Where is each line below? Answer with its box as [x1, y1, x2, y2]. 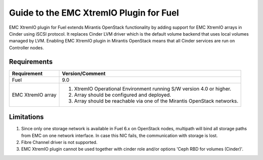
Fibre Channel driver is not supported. [21, 139, 97, 145]
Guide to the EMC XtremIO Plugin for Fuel [9, 7, 179, 18]
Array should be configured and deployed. [74, 91, 171, 98]
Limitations [9, 113, 44, 121]
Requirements [9, 58, 53, 66]
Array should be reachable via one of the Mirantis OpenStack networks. [74, 98, 239, 104]
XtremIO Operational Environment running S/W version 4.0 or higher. [74, 85, 231, 92]
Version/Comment [61, 70, 106, 77]
